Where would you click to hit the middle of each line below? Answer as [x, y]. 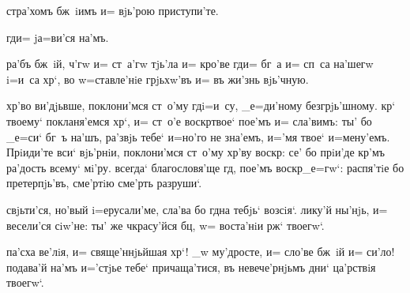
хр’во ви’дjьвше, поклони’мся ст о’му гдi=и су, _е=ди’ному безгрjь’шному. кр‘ [201, 105]
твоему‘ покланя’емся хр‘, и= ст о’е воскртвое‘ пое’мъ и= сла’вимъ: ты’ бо [189, 120]
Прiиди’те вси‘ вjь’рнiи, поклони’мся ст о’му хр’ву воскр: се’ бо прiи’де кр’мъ [196, 152]
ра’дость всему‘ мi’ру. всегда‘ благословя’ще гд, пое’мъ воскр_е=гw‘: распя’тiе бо [205, 167]
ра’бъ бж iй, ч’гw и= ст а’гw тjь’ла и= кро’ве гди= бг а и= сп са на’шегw [190, 64]
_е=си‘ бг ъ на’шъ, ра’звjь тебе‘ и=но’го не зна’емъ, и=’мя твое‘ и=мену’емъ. [198, 136]
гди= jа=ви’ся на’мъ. [58, 37]
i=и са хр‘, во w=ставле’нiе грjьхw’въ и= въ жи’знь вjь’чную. [158, 79]
